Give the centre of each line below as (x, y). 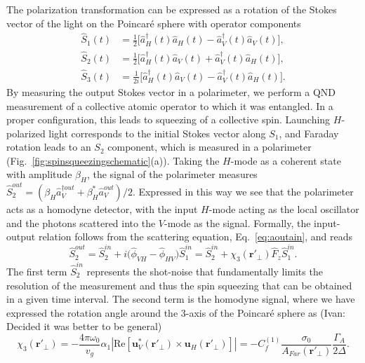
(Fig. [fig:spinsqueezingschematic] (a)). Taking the (113, 160)
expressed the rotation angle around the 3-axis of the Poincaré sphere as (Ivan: (176, 312)
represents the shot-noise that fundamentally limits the (205, 271)
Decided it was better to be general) (84, 326)
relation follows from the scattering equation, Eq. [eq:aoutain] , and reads (195, 237)
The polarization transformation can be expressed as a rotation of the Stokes (172, 9)
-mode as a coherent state (286, 160)
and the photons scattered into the (81, 222)
